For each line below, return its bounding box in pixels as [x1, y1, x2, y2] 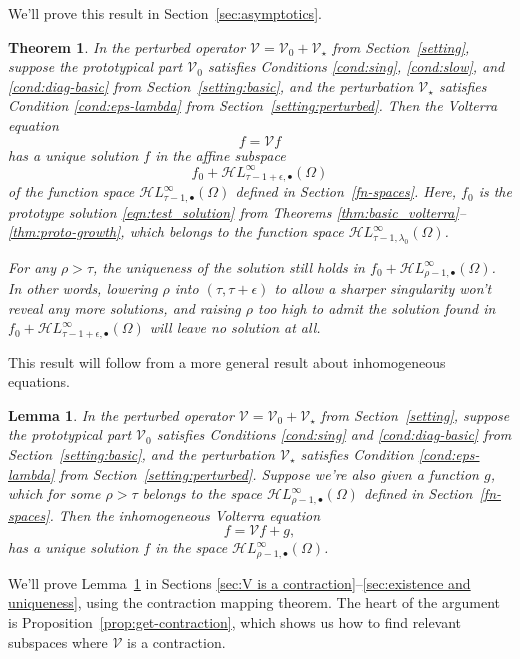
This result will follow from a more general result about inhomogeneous [8, 351, 446, 372]
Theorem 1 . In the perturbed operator [8, 36, 246, 57]
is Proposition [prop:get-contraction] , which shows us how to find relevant [8, 611, 462, 632]
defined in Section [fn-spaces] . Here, [235, 181, 457, 202]
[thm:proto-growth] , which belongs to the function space [8, 221, 344, 242]
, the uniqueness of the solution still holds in [93, 256, 365, 277]
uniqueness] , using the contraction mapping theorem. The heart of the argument [8, 592, 500, 613]
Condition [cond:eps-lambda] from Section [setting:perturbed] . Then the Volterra [8, 95, 498, 116]
